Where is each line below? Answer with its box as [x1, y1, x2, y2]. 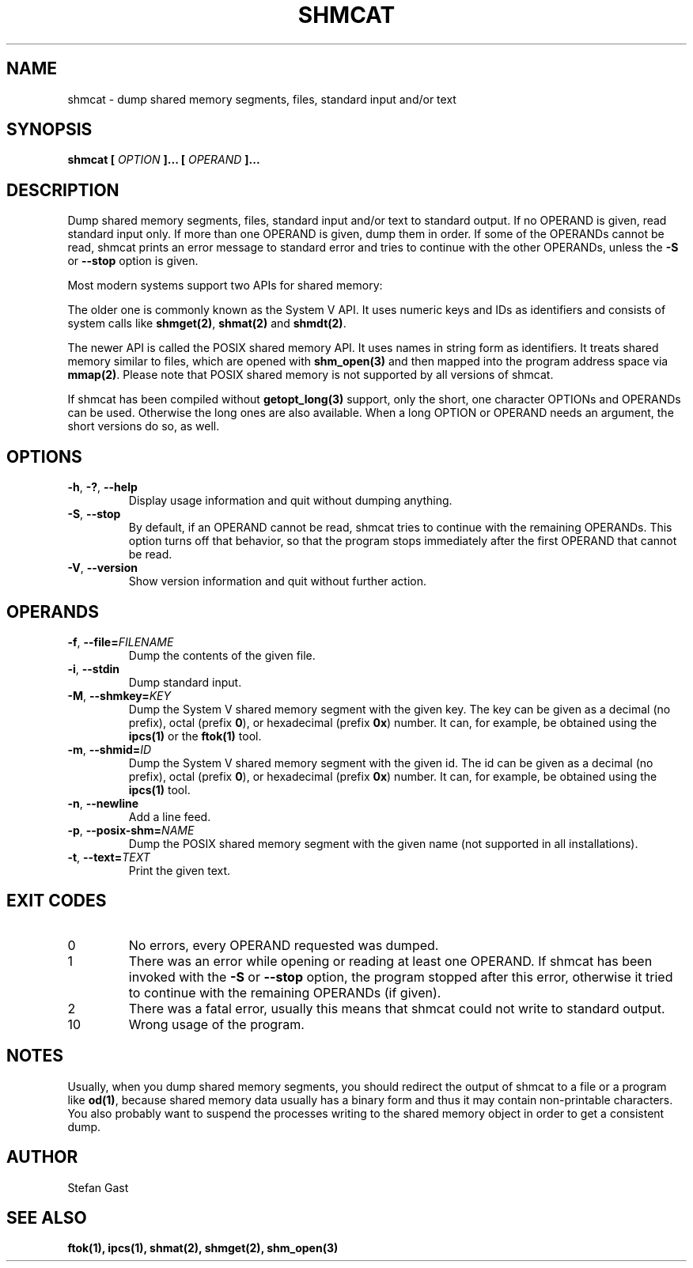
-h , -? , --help [67, 480, 138, 494]
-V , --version [67, 561, 138, 575]
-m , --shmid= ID [67, 742, 152, 756]
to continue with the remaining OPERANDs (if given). [128, 984, 441, 1001]
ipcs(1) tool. [128, 782, 191, 797]
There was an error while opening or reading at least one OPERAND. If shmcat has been [128, 952, 653, 969]
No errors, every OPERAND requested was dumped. [128, 937, 439, 953]
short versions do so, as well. [67, 419, 220, 433]
